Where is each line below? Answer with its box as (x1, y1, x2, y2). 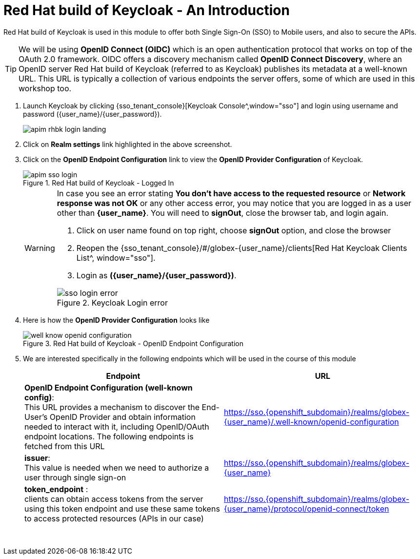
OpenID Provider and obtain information (49, 412, 196, 422)
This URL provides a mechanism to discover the (24, 402, 200, 412)
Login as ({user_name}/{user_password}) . (76, 270, 237, 280)
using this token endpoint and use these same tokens (24, 503, 220, 514)
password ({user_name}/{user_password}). (23, 109, 162, 118)
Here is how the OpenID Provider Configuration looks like (23, 315, 210, 324)
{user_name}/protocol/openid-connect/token (224, 503, 389, 514)
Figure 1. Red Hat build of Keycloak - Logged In (23, 178, 174, 187)
